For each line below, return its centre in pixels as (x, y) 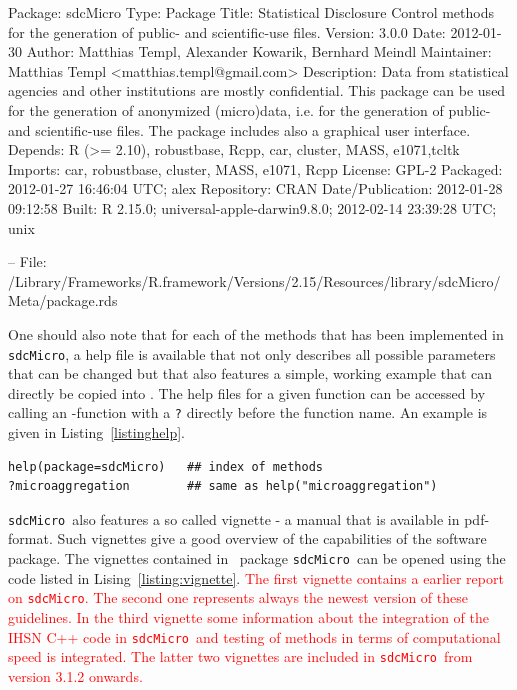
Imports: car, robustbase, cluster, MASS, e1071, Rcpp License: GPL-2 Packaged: (255, 168)
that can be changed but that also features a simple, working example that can (250, 373)
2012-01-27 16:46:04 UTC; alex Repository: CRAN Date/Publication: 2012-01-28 (255, 188)
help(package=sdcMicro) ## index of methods (165, 466)
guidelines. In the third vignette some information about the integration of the (248, 616)
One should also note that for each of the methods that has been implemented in (256, 333)
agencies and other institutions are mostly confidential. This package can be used (257, 90)
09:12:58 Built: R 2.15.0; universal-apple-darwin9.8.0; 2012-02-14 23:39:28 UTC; (252, 207)
